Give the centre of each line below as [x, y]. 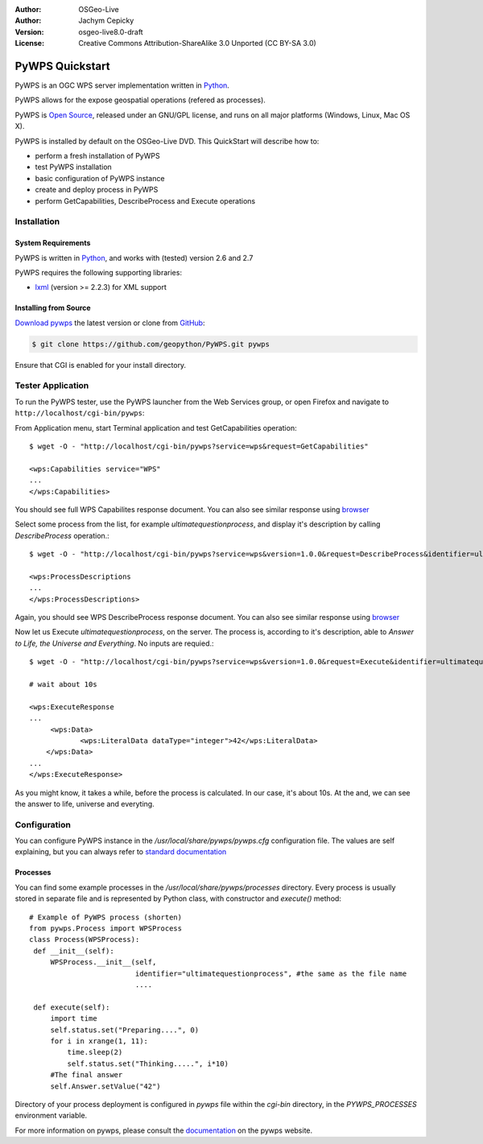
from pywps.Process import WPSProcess [106, 929]
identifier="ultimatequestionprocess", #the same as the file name [271, 973]
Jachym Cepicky [106, 21]
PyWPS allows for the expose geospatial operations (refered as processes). [140, 100]
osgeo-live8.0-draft [111, 31]
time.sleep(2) [95, 1052]
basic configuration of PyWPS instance [100, 178]
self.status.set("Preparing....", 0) [125, 1030]
